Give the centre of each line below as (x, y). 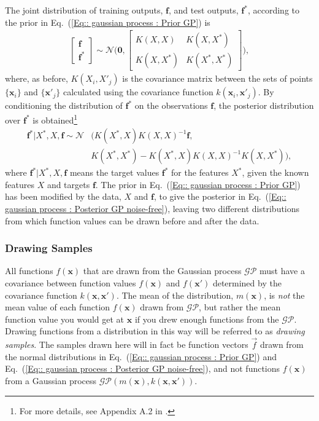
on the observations (171, 105)
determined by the (247, 282)
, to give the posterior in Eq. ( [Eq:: (220, 196)
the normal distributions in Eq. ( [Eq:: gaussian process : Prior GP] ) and (141, 356)
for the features (200, 172)
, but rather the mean (240, 307)
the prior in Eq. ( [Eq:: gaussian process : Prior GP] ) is (108, 22)
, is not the (284, 295)
